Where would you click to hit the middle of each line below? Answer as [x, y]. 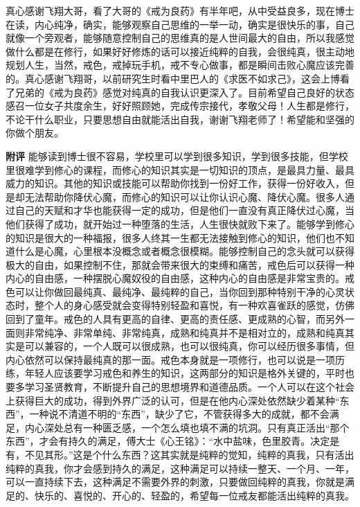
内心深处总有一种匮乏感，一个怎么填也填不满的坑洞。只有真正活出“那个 [187, 427]
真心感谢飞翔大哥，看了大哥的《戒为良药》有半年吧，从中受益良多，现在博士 [180, 10]
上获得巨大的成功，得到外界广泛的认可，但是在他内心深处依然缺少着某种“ [173, 400]
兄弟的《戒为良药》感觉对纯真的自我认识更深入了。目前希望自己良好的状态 [184, 92]
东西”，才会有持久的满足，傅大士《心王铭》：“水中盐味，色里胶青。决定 [168, 441]
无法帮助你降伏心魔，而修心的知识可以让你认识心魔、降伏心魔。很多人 [184, 196]
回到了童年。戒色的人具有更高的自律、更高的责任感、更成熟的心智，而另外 [175, 319]
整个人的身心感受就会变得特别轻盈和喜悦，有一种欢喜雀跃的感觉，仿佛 [194, 305]
